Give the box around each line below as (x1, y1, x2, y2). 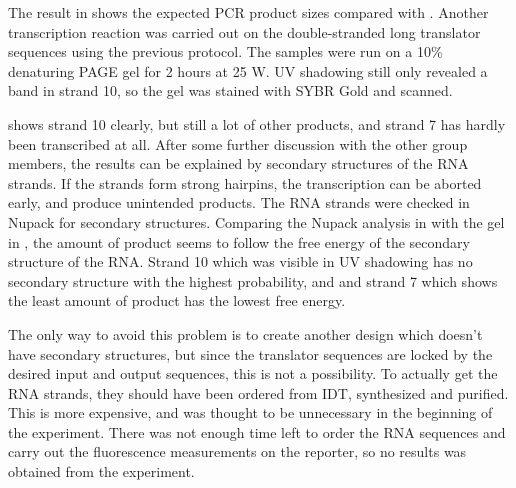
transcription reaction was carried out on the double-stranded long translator (8, 21, 481, 42)
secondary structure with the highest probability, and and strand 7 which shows (8, 270, 498, 291)
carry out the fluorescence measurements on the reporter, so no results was (8, 441, 467, 462)
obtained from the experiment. (8, 461, 195, 482)
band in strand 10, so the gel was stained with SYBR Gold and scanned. (8, 80, 453, 101)
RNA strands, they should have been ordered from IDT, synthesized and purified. (8, 382, 509, 403)
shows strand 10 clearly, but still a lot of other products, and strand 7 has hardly (8, 113, 506, 134)
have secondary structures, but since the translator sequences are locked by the (8, 343, 493, 364)
